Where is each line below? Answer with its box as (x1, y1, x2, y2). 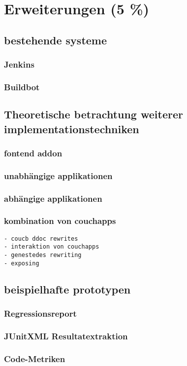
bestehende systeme (4, 32, 107, 47)
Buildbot (4, 80, 40, 93)
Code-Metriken (4, 352, 65, 365)
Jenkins (4, 58, 34, 71)
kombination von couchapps (4, 215, 116, 227)
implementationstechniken (4, 121, 139, 136)
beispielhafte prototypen (4, 281, 131, 296)
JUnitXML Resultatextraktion (4, 329, 128, 342)
